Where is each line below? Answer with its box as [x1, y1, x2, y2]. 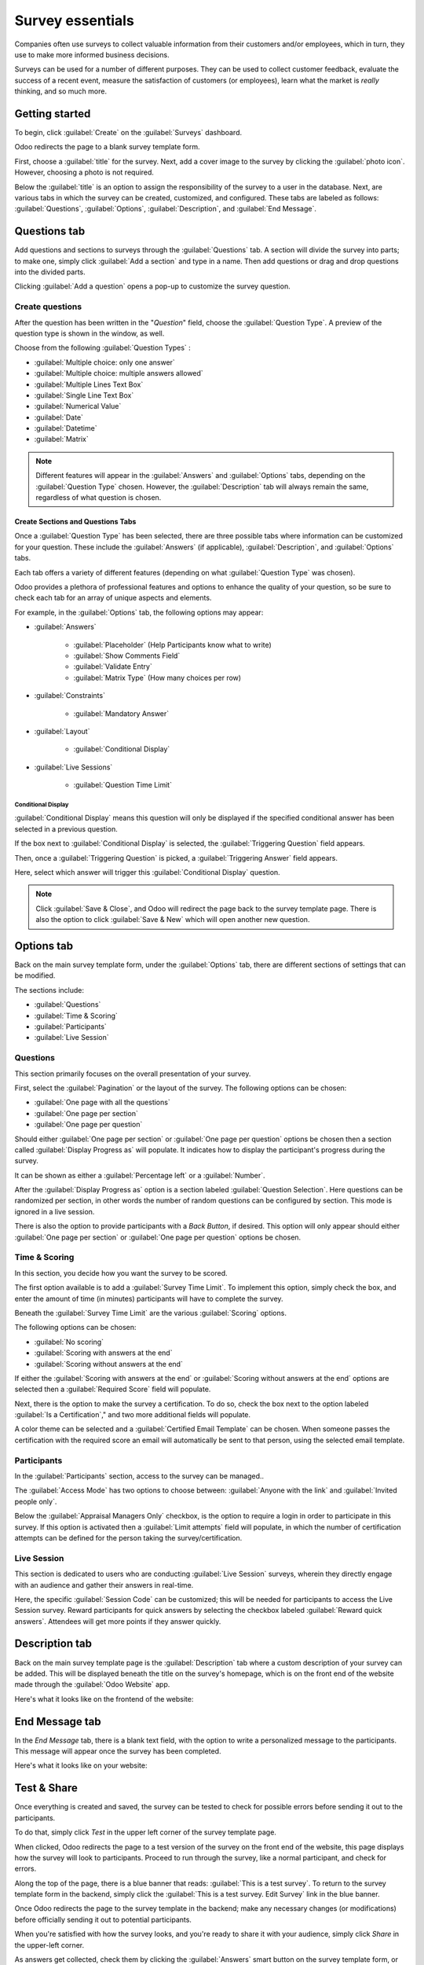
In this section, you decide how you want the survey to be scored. [14, 1268, 228, 1277]
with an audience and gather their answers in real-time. [14, 1580, 194, 1589]
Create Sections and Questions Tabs [14, 517, 137, 527]
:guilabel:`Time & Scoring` [34, 1011, 118, 1020]
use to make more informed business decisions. [14, 50, 170, 59]
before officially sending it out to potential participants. [14, 1915, 192, 1924]
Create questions [14, 301, 82, 312]
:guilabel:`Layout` [34, 726, 90, 736]
